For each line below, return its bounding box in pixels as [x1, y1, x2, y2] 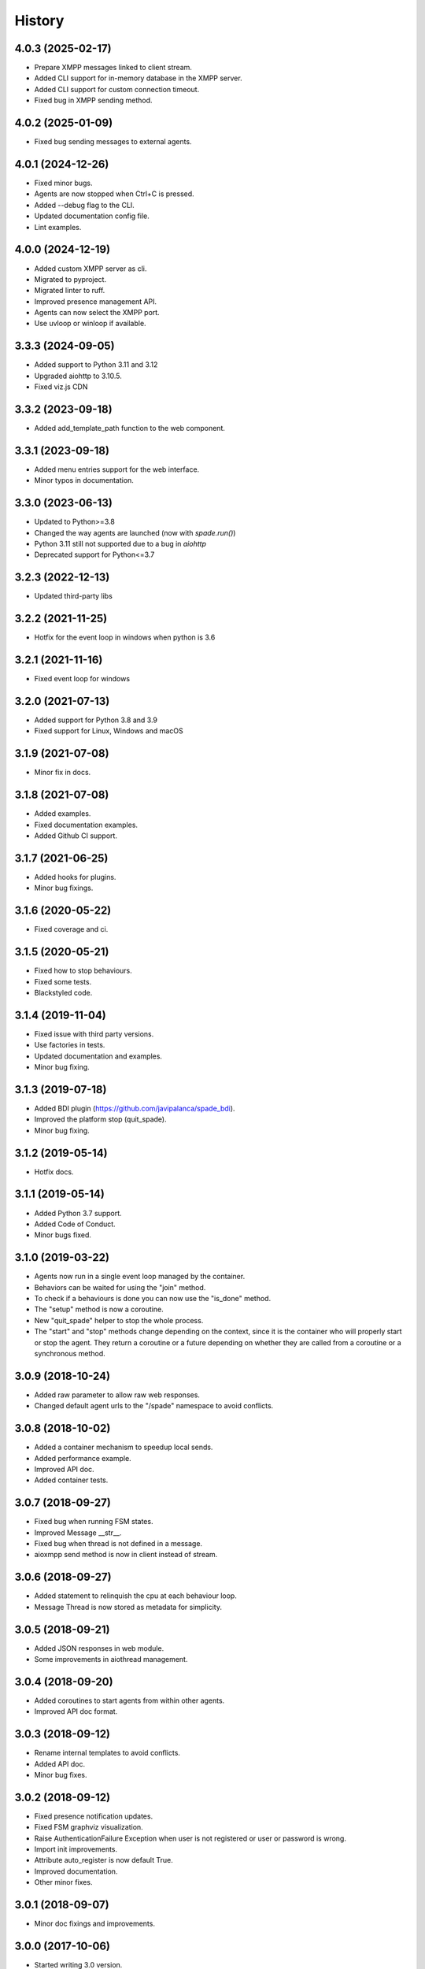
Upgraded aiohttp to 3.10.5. [34, 371, 122, 380]
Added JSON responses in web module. [34, 1643, 164, 1653]
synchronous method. [34, 1348, 105, 1358]
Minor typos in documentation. [34, 476, 134, 485]
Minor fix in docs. [34, 768, 91, 777]
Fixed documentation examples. [34, 820, 138, 829]
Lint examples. [34, 222, 82, 232]
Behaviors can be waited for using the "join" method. [34, 1282, 206, 1292]
